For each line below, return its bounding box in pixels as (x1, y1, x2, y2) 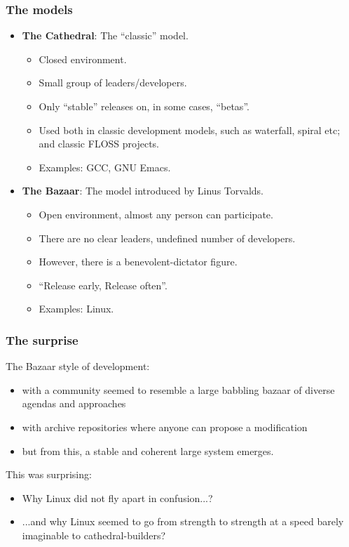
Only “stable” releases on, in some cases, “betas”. (39, 99, 249, 113)
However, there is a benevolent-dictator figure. (39, 254, 238, 269)
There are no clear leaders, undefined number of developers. (39, 230, 296, 245)
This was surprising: (6, 467, 92, 482)
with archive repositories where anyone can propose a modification (22, 419, 308, 434)
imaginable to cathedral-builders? (22, 527, 166, 542)
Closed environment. (39, 51, 127, 66)
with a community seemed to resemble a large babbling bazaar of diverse (22, 382, 335, 397)
